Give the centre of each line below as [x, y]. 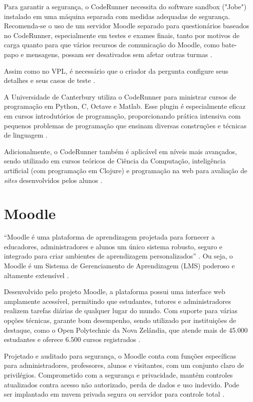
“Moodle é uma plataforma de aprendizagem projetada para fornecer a [109, 237]
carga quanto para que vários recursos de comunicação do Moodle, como [112, 45]
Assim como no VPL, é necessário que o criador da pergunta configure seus [116, 70]
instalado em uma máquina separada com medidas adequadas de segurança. [117, 16]
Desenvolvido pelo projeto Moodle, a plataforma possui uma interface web [115, 291]
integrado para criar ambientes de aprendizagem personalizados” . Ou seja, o [118, 256]
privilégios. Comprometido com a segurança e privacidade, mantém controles [118, 374]
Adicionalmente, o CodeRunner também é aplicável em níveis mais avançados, [120, 151]
